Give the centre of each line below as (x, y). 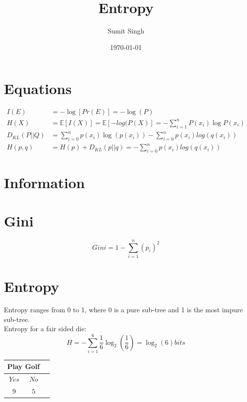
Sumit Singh (126, 31)
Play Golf (23, 366)
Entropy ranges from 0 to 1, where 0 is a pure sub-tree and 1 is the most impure (123, 310)
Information (45, 183)
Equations (38, 88)
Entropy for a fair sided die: (45, 329)
